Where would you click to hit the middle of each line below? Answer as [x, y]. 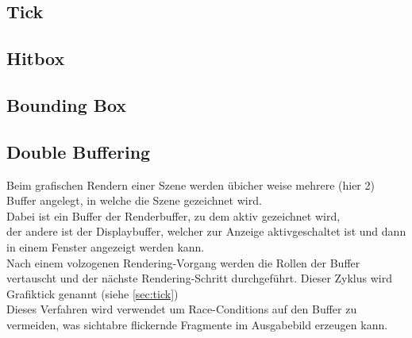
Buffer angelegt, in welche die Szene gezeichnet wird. [134, 200]
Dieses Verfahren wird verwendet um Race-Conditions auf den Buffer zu [182, 309]
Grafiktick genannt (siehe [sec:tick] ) [92, 293]
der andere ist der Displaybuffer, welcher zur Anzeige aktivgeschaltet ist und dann [206, 231]
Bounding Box [67, 104]
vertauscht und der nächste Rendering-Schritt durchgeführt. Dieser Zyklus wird [199, 278]
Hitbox [36, 58]
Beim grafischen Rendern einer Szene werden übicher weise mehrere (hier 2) [191, 184]
